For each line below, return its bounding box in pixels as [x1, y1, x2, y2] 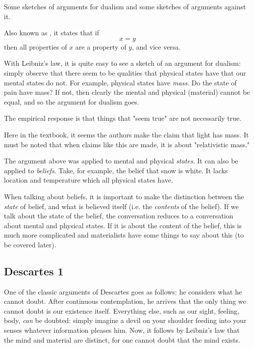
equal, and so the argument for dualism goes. [4, 96, 139, 107]
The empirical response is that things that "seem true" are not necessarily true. [4, 113, 242, 123]
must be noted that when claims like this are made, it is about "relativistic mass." [4, 139, 250, 149]
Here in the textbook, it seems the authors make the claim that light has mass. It [4, 129, 249, 139]
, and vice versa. [131, 41, 181, 52]
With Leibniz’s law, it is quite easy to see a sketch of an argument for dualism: [4, 58, 241, 68]
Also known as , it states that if [4, 27, 99, 38]
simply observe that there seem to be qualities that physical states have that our [4, 67, 246, 78]
